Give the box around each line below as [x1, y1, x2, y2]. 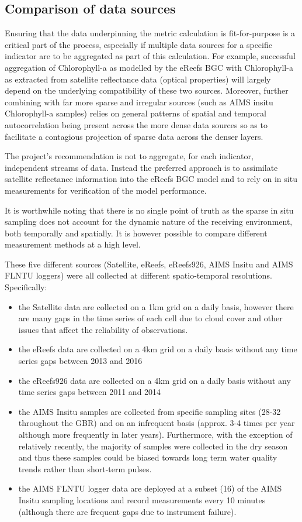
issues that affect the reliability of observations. [18, 323, 188, 335]
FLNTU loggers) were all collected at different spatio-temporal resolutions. [5, 269, 272, 281]
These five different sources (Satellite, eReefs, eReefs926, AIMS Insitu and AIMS [5, 257, 293, 270]
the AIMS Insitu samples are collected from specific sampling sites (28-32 [18, 405, 281, 417]
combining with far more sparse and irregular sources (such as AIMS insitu [5, 95, 273, 108]
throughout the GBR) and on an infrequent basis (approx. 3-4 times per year [18, 417, 295, 429]
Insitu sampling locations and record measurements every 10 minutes [18, 493, 266, 506]
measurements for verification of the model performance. [5, 184, 207, 196]
